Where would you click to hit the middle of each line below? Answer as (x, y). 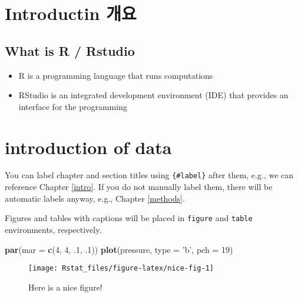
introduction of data (88, 147)
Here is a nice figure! (65, 287)
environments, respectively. (53, 229)
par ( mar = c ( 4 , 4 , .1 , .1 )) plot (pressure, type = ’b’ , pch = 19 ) (119, 249)
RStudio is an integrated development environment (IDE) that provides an (153, 95)
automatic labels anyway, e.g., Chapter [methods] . (95, 198)
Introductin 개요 (71, 13)
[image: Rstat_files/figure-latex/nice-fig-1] (121, 268)
